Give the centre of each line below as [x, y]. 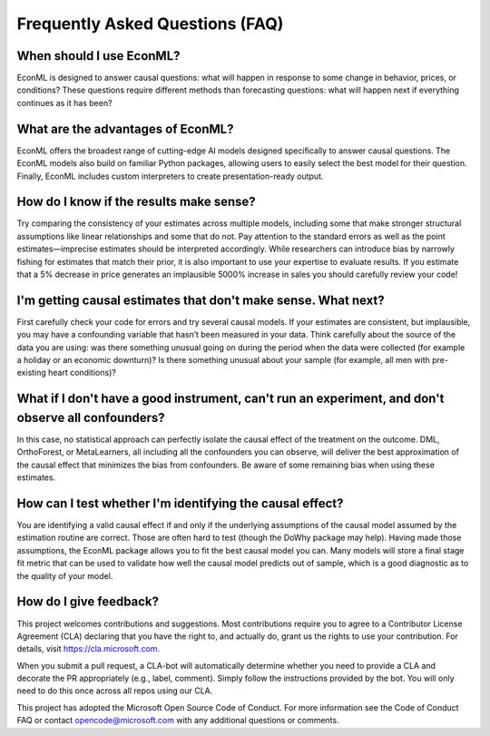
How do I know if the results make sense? [136, 202]
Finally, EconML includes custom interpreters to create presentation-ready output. [170, 176]
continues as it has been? [64, 103]
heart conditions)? [83, 373]
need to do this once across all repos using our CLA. [115, 691]
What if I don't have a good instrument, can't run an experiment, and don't [230, 399]
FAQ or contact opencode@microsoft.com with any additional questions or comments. [178, 721]
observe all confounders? [91, 417]
